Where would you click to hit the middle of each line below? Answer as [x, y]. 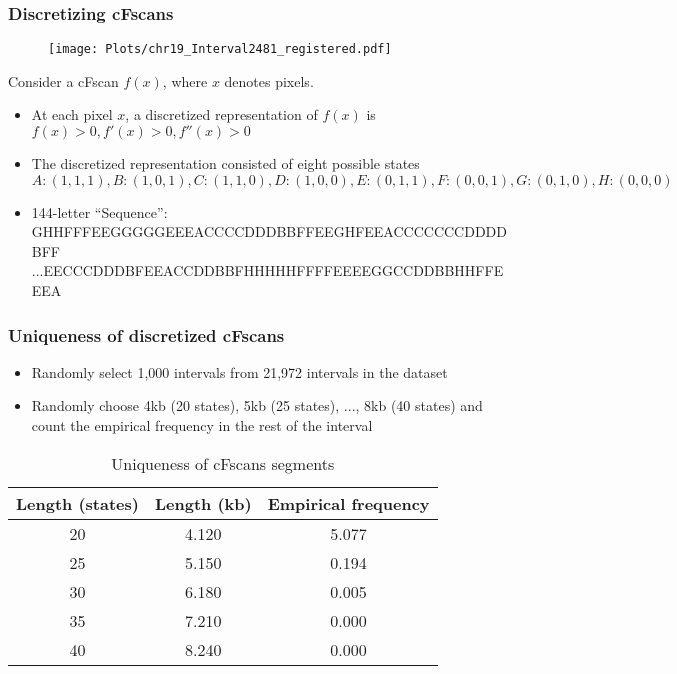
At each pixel [72, 114]
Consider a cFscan [63, 80]
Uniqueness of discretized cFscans [146, 334]
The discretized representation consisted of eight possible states [225, 163]
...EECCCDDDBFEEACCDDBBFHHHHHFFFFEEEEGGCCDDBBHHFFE [267, 270]
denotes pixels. [269, 80]
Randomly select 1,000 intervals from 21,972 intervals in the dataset [239, 371]
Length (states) [77, 503]
